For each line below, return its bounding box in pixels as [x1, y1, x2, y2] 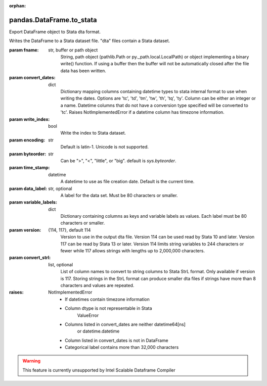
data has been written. [60, 67, 106, 74]
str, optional [48, 186, 73, 192]
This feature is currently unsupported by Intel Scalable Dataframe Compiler [22, 367, 176, 373]
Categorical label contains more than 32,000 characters [65, 344, 179, 350]
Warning [22, 358, 41, 364]
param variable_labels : [9, 199, 57, 205]
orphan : [9, 3, 26, 8]
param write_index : [9, 116, 50, 122]
